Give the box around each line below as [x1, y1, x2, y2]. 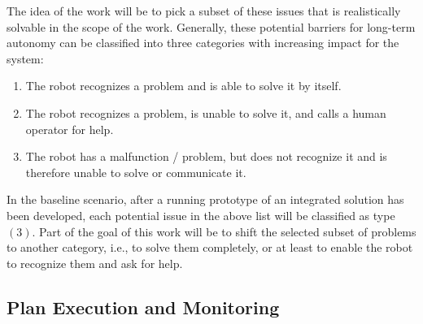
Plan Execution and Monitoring [7, 294, 280, 319]
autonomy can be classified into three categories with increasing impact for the [7, 34, 399, 51]
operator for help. [25, 120, 114, 137]
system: [7, 50, 44, 67]
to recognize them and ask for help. [7, 254, 183, 271]
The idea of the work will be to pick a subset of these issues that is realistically [7, 2, 401, 19]
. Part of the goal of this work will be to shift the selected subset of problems [32, 222, 416, 240]
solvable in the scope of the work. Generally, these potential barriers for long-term [7, 18, 416, 35]
